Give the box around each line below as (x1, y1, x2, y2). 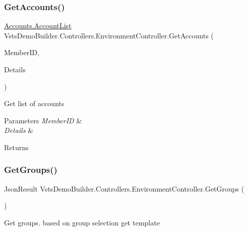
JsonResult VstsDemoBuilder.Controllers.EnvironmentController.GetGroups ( (4, 183, 244, 194)
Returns (4, 142, 29, 152)
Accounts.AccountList (4, 20, 72, 31)
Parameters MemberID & (4, 115, 82, 125)
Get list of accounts (4, 98, 65, 109)
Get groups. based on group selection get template (4, 217, 160, 227)
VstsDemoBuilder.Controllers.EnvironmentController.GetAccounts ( (4, 30, 214, 40)
